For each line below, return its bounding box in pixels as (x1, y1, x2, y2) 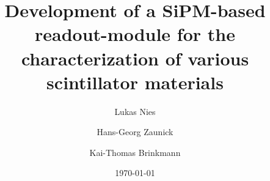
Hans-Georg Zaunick (97, 125, 173, 138)
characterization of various (21, 45, 249, 70)
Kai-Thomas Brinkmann (89, 146, 181, 158)
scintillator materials (46, 69, 224, 94)
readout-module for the (35, 21, 235, 46)
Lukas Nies (114, 105, 156, 117)
